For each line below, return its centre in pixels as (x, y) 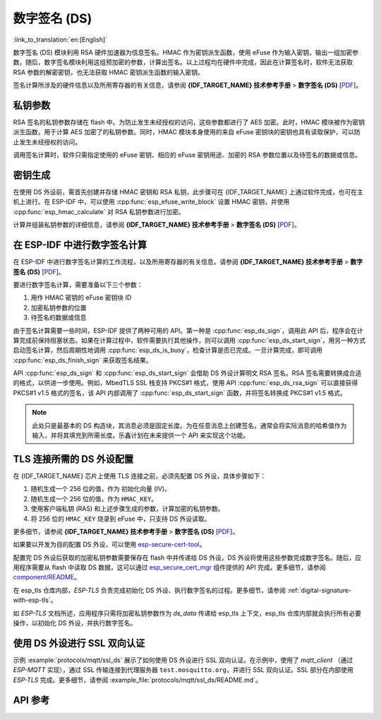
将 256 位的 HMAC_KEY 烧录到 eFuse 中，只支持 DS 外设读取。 (121, 519)
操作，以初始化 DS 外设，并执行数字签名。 (75, 623)
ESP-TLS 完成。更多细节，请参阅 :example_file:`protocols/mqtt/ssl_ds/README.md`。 (138, 680)
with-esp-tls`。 (35, 600)
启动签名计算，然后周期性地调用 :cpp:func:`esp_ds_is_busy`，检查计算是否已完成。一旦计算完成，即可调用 (168, 350)
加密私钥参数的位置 (59, 307)
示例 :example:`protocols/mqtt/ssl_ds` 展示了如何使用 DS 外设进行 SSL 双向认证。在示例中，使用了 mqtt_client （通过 (183, 660)
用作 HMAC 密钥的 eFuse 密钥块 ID (81, 297)
